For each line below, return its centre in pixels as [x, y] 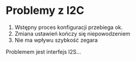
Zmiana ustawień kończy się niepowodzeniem [72, 33]
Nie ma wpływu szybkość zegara [56, 40]
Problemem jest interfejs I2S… [44, 51]
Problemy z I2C [45, 11]
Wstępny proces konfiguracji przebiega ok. [69, 27]
